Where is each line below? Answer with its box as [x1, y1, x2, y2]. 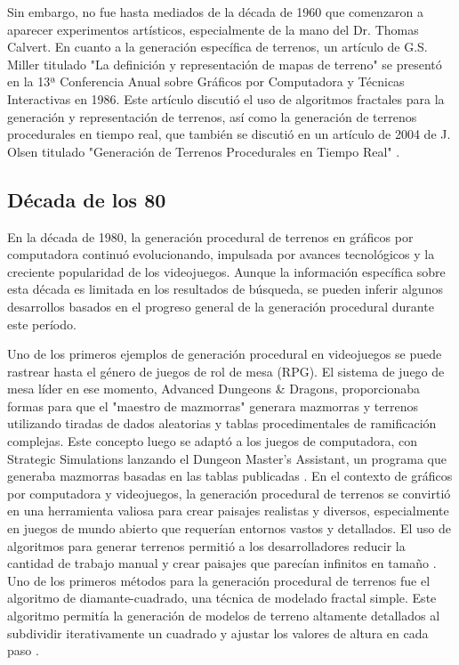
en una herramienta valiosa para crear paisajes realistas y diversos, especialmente [7, 501, 449, 520]
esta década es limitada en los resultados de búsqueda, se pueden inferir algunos [7, 280, 443, 298]
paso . [7, 641, 39, 660]
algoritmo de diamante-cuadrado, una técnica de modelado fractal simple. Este [7, 588, 437, 607]
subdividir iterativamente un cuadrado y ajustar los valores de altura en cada [7, 623, 429, 642]
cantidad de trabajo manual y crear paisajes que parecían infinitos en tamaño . [7, 554, 437, 572]
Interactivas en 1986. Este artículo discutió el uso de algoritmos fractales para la [7, 89, 445, 108]
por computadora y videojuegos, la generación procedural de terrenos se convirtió [7, 483, 451, 502]
